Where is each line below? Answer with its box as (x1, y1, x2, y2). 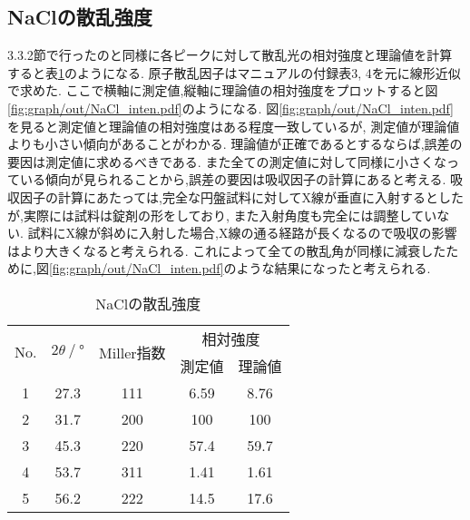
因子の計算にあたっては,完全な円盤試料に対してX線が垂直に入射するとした (19, 187, 464, 206)
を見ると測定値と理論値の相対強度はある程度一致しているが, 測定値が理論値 (7, 116, 460, 135)
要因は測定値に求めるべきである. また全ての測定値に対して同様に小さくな (7, 152, 446, 171)
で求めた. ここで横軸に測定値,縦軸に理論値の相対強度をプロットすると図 (7, 81, 438, 100)
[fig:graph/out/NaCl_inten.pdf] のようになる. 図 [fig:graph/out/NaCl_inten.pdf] (7, 98, 454, 117)
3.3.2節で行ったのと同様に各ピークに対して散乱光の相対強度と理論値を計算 (7, 45, 453, 64)
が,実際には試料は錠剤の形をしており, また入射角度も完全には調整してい (7, 205, 437, 224)
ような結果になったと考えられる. (236, 259, 431, 278)
